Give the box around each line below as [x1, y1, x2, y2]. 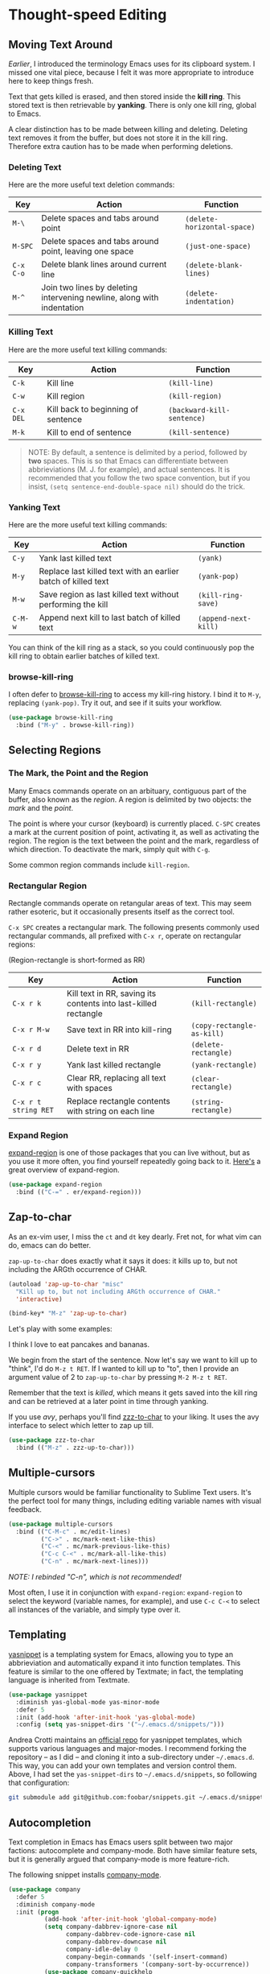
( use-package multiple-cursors [8, 1520, 113, 1528]
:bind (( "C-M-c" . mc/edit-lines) [15, 1527, 131, 1535]
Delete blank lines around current [41, 259, 167, 270]
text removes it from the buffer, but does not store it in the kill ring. [8, 133, 228, 142]
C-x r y [12, 1060, 42, 1069]
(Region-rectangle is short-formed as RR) [8, 955, 146, 964]
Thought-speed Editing [8, 6, 167, 24]
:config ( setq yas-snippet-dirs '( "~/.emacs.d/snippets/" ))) [15, 1720, 225, 1728]
